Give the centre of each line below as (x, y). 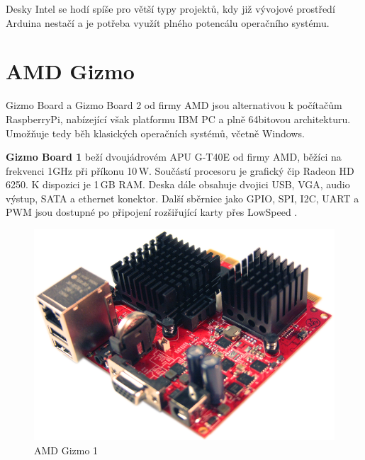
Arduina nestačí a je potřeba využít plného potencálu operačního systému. (168, 22)
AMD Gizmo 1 (66, 450)
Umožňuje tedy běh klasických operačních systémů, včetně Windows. (155, 133)
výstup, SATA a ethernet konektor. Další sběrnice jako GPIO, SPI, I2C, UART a (182, 198)
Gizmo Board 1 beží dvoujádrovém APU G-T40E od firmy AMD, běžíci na (174, 157)
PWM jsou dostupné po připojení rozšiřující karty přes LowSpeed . (152, 212)
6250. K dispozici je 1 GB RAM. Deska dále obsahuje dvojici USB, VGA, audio (178, 184)
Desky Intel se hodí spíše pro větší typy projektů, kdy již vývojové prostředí (170, 8)
